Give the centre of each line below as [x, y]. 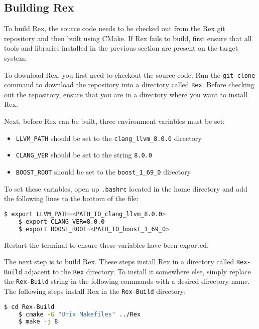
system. [16, 57]
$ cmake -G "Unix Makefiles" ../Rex [80, 314]
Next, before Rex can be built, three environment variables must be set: [115, 121]
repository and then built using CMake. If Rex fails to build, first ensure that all [128, 38]
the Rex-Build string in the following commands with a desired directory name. [127, 281]
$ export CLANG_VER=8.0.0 [61, 221]
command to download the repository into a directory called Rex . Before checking [129, 85]
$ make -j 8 [38, 322]
